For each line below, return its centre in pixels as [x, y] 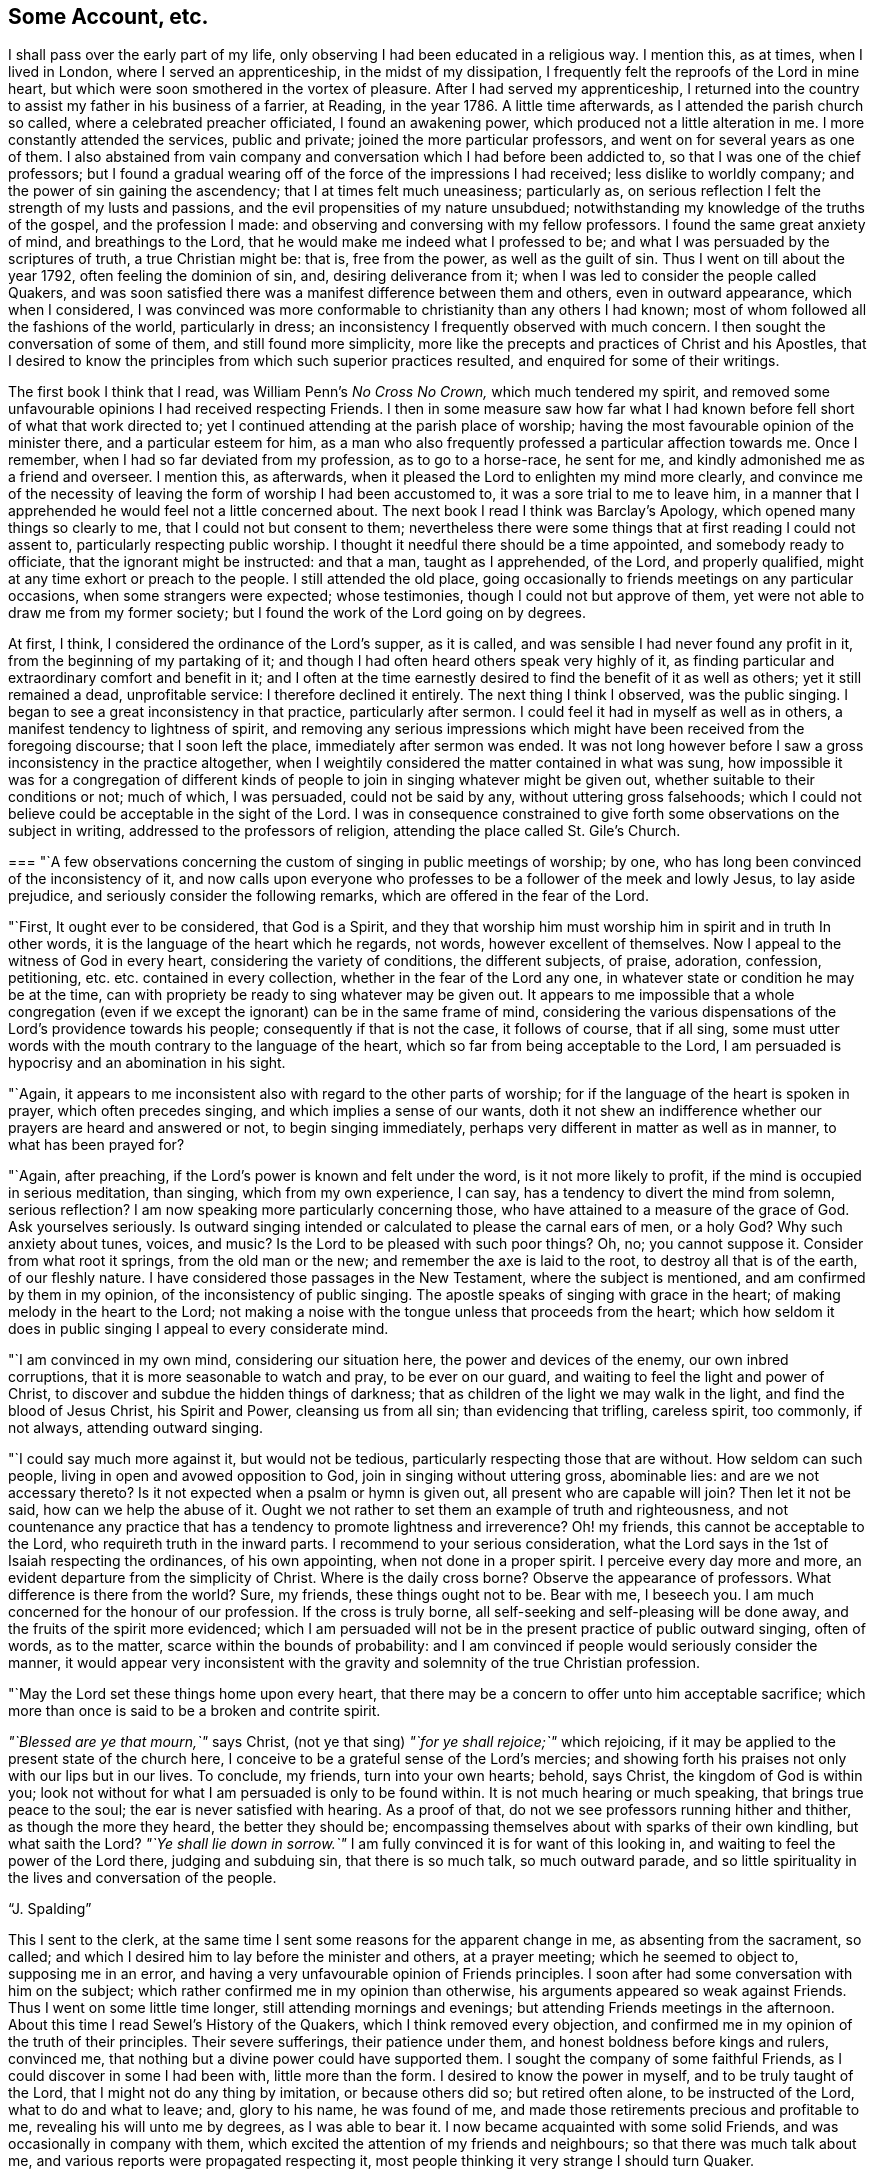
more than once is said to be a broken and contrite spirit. [194, 1711]
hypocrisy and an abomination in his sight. [147, 1063]
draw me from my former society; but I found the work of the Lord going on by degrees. [297, 613]
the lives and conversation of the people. [142, 1878]
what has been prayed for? [96, 1145]
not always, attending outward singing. [136, 1428]
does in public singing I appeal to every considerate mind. [198, 1329]
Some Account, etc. [108, 16]
